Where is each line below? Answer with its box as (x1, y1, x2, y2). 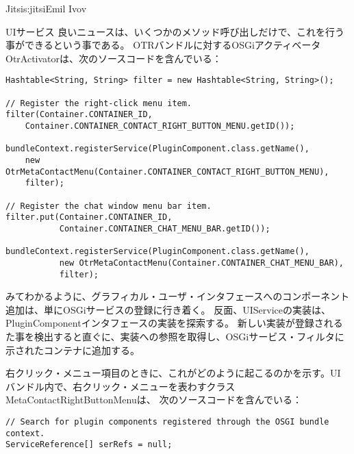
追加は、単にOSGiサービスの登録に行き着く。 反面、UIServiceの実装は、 (5, 302, 331, 316)
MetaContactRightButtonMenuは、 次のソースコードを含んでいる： (5, 392, 303, 407)
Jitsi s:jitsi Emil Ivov (5, 1, 87, 15)
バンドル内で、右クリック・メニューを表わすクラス (5, 379, 236, 393)
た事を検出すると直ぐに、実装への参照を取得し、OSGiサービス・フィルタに (5, 329, 344, 343)
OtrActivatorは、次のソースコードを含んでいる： (5, 51, 222, 65)
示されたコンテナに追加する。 (5, 342, 140, 357)
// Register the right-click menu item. (5, 98, 192, 108)
